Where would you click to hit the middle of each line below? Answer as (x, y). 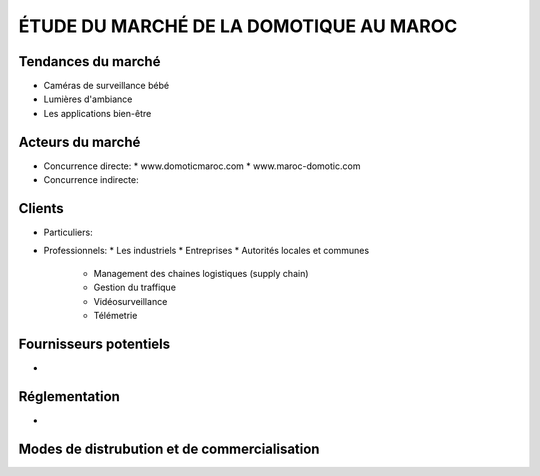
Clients (41, 208)
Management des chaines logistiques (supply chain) (201, 273)
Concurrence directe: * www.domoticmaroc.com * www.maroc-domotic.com (202, 166)
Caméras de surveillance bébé (106, 86)
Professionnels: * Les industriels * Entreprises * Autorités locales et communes (206, 251)
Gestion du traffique (135, 287)
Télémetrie (115, 315)
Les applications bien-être (97, 113)
